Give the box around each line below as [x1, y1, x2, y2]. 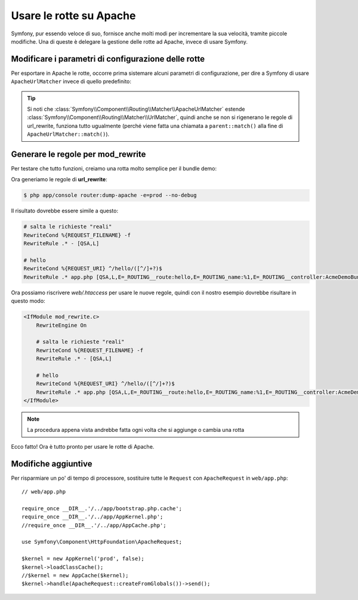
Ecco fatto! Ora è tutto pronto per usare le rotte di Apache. [11, 443, 155, 450]
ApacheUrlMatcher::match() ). [27, 130, 110, 138]
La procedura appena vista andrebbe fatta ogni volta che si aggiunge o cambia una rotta [27, 427, 245, 434]
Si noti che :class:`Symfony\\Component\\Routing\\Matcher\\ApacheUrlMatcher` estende [27, 105, 245, 113]
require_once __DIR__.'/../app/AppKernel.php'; [21, 513, 163, 520]
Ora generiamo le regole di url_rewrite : [11, 176, 107, 183]
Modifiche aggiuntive [11, 458, 92, 469]
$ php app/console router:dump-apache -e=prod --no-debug [23, 192, 197, 199]
